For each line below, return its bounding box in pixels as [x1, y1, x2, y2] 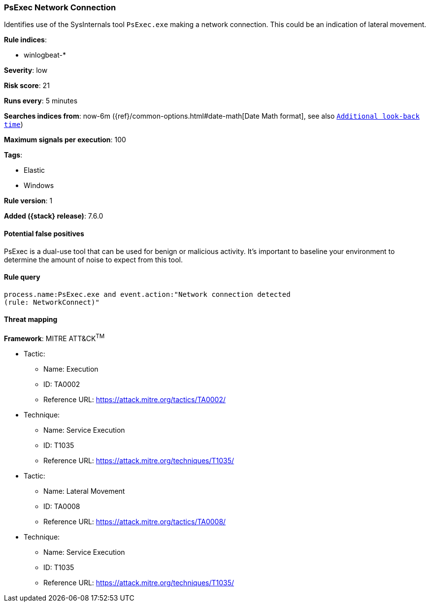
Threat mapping [4, 315, 58, 324]
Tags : [4, 151, 23, 159]
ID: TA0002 [43, 380, 80, 388]
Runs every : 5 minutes [4, 96, 78, 105]
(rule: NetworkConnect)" [4, 298, 99, 306]
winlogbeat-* [24, 51, 66, 60]
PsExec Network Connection [4, 2, 116, 12]
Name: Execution [43, 364, 99, 373]
